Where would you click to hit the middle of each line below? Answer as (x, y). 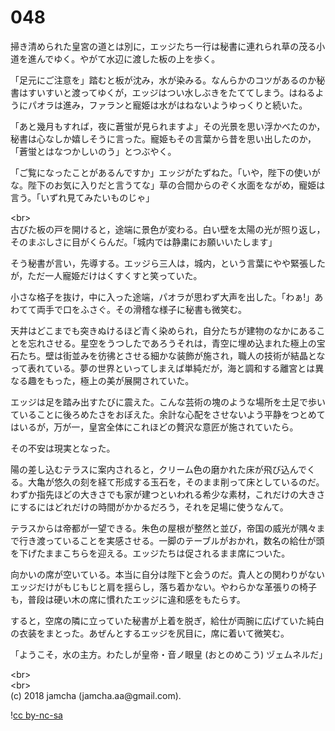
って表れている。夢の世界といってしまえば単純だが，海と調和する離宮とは (163, 368)
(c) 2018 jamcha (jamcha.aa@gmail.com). (96, 695)
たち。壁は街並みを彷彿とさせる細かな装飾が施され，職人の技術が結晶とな (172, 355)
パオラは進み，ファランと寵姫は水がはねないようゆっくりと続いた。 (167, 105)
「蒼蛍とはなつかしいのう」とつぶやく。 (93, 151)
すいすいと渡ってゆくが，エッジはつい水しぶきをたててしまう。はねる (171, 92)
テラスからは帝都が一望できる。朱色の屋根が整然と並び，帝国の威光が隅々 (163, 528)
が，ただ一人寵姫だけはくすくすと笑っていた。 (106, 275)
